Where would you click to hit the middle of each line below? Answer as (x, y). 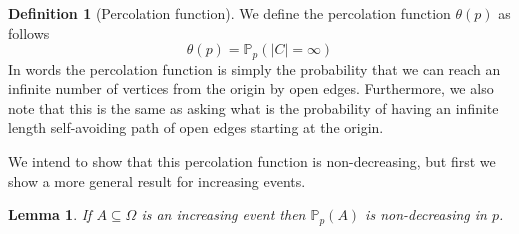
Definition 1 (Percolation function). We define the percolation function (229, 13)
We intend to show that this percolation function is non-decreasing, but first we (252, 161)
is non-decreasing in (426, 214)
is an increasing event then (223, 214)
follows (29, 32)
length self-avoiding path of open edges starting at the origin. (196, 127)
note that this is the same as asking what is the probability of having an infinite (253, 107)
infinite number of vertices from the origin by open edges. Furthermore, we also (251, 88)
